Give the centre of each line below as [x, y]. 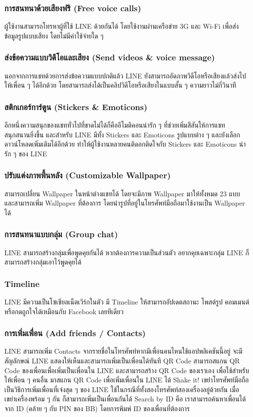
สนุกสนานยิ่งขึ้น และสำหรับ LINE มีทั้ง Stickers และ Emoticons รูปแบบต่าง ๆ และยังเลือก [122, 134]
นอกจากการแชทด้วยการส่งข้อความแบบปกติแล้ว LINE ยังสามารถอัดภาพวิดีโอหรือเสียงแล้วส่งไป [125, 75]
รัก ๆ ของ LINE [26, 153]
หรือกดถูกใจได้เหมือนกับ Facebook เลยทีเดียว [64, 311]
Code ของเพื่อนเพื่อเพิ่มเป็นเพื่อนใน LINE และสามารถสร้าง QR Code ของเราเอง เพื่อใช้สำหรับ [127, 370]
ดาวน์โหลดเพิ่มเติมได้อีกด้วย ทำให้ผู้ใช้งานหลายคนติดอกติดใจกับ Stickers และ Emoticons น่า [125, 144]
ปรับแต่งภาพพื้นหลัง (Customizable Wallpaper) [88, 175]
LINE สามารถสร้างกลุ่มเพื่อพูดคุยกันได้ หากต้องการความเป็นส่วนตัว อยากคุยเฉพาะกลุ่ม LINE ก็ [127, 252]
